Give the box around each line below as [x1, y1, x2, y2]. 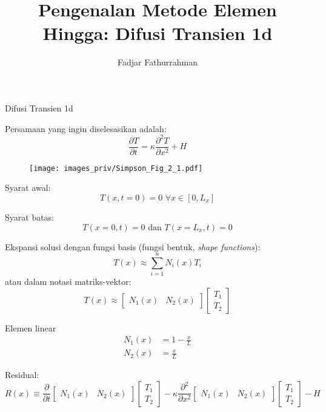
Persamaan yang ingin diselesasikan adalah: [5, 122, 167, 135]
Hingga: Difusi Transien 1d [42, 21, 273, 45]
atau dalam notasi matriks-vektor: [5, 275, 131, 288]
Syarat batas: [5, 210, 55, 223]
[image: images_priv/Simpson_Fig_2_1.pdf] [29, 164, 203, 173]
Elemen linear [5, 321, 56, 334]
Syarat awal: [5, 181, 51, 194]
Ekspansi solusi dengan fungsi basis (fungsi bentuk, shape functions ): [5, 240, 261, 253]
